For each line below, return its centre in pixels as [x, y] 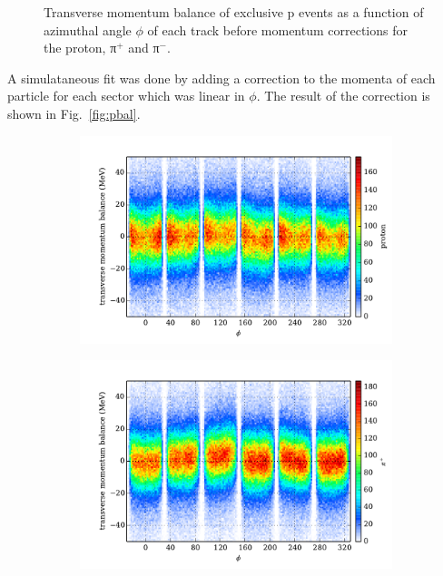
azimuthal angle [88, 29]
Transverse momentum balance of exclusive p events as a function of [234, 12]
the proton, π [80, 48]
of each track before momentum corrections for [277, 29]
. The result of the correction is [343, 96]
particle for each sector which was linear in [126, 96]
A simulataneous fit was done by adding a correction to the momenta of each [221, 78]
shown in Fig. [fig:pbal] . [74, 113]
